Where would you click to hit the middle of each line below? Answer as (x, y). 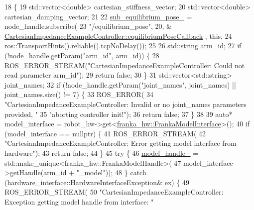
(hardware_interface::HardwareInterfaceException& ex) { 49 (97, 182)
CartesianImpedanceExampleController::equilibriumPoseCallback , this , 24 (118, 36)
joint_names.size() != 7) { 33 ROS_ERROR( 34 (79, 94)
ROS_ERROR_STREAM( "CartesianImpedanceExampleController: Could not (125, 65)
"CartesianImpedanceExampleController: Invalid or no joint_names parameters (126, 104)
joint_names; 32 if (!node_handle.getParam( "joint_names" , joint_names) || (120, 84)
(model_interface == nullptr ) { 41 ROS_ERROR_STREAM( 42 (105, 133)
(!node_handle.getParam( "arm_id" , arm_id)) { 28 (82, 55)
